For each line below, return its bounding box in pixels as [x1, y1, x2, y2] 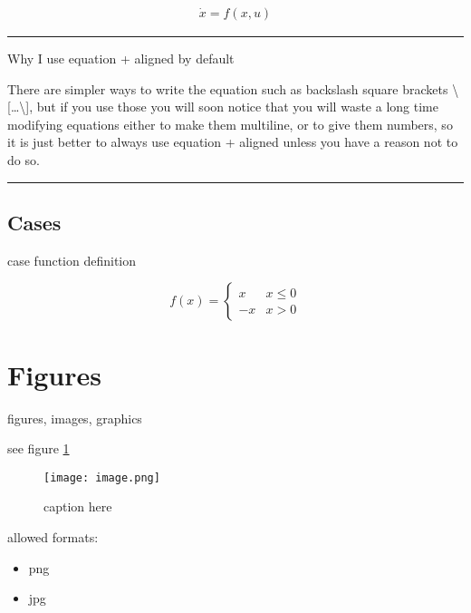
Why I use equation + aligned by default [7, 49, 235, 68]
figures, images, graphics [7, 408, 142, 427]
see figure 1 [7, 439, 70, 458]
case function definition [7, 250, 137, 269]
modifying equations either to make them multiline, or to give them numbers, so [7, 114, 453, 133]
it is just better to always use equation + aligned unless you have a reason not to [7, 132, 458, 151]
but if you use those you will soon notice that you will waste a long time [36, 97, 438, 116]
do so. [7, 151, 40, 169]
